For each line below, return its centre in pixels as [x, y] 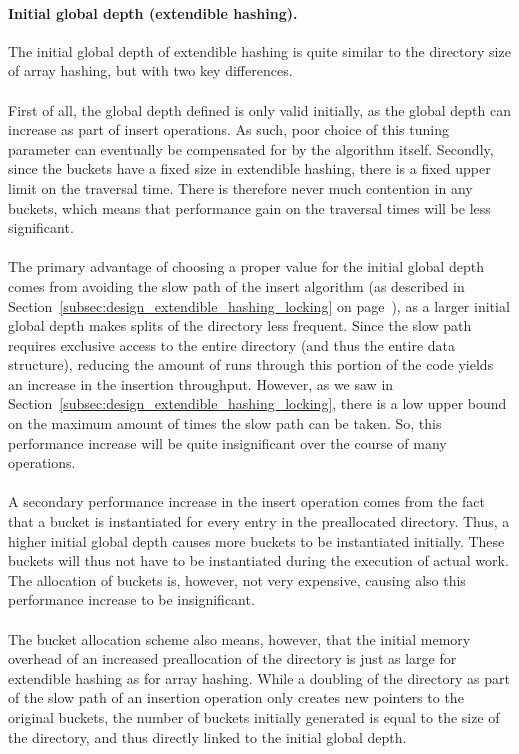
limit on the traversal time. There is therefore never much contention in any [240, 187]
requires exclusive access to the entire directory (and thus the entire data [232, 344]
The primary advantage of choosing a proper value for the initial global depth [246, 266]
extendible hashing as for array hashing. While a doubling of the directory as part [259, 677]
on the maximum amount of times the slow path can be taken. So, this [225, 423]
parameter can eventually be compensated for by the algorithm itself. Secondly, [251, 148]
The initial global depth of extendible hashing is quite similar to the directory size [259, 50]
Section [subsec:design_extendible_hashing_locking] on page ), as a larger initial [259, 305]
